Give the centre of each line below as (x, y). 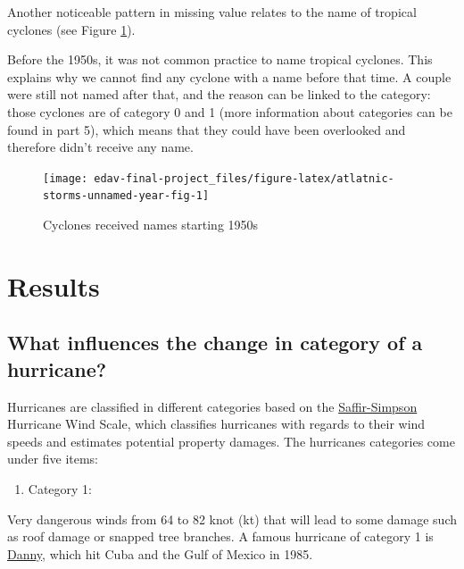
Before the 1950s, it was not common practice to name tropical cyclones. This (220, 59)
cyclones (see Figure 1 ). (71, 29)
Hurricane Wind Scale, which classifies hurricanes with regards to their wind (216, 424)
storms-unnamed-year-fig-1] (126, 196)
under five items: (53, 459)
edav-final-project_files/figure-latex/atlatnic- (244, 178)
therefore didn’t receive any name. (100, 147)
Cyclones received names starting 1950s (151, 225)
